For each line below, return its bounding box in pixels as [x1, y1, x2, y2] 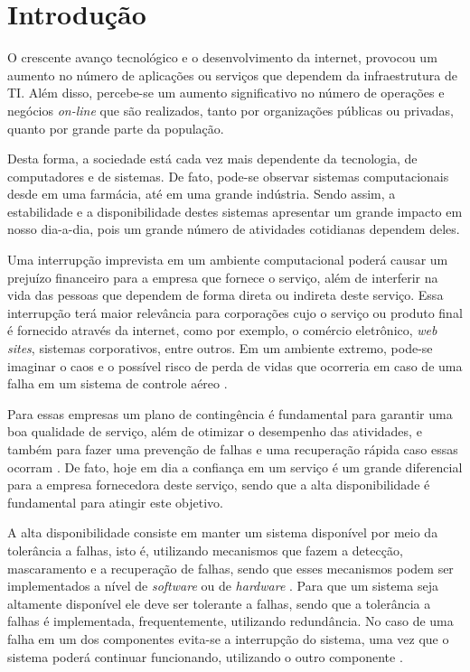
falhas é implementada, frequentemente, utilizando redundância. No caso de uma [7, 611, 454, 630]
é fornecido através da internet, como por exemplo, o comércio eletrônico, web [7, 321, 437, 340]
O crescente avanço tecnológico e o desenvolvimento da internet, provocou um [7, 48, 437, 67]
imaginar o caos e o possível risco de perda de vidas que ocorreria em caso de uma [7, 356, 463, 375]
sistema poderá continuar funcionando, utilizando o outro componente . [7, 647, 403, 666]
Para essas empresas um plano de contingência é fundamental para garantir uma [7, 404, 453, 423]
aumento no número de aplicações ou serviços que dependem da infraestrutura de [7, 65, 457, 84]
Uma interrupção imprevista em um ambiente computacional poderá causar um [7, 250, 448, 269]
